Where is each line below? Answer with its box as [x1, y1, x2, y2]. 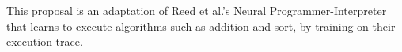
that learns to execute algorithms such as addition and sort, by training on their [6, 17, 396, 34]
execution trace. [6, 33, 83, 50]
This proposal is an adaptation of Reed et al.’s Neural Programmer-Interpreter [6, 2, 387, 18]
